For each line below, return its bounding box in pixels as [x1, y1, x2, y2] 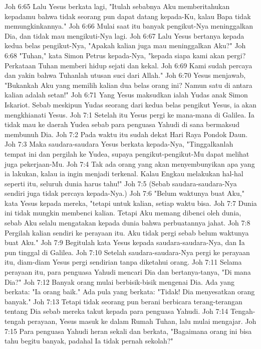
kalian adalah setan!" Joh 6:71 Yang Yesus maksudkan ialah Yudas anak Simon [5, 89, 248, 100]
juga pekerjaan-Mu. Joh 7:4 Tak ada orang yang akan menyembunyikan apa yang [5, 158, 255, 169]
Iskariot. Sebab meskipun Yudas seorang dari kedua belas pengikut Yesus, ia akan [5, 99, 256, 109]
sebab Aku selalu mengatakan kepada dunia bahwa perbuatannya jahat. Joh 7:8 [5, 217, 250, 228]
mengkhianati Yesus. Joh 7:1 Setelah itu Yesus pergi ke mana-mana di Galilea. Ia [5, 109, 254, 120]
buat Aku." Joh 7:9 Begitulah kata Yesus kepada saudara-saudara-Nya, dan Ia [5, 237, 245, 248]
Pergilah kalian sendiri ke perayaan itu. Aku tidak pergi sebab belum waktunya [5, 227, 249, 238]
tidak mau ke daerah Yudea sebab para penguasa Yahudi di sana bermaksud [5, 119, 240, 130]
